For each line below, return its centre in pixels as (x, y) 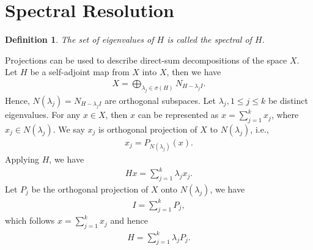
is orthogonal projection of (148, 129)
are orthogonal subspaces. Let (160, 100)
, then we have (194, 72)
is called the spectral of (209, 39)
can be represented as (178, 115)
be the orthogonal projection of (90, 189)
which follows (30, 220)
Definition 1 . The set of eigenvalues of (79, 39)
